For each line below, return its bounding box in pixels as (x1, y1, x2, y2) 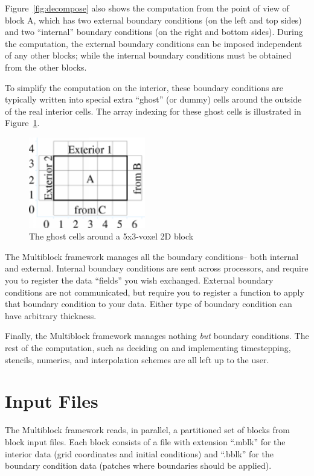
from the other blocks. (5, 60, 87, 73)
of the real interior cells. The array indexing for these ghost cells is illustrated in (5, 104, 301, 117)
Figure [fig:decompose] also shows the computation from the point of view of (5, 2, 289, 14)
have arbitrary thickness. (5, 309, 97, 322)
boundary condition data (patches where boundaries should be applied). (5, 459, 272, 472)
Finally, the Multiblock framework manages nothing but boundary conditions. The (5, 329, 309, 342)
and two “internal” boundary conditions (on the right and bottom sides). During (5, 25, 303, 38)
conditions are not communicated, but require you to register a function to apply (5, 285, 304, 298)
